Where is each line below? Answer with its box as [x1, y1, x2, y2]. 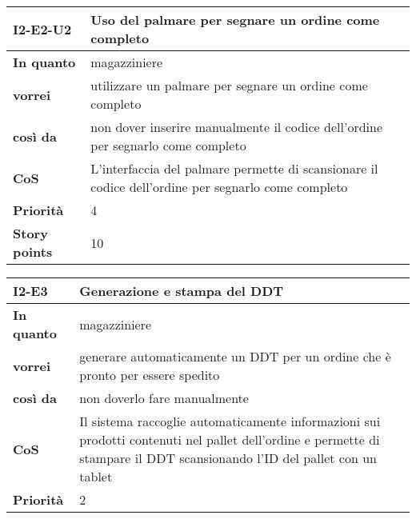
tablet [79, 467, 113, 485]
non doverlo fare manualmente [79, 389, 249, 407]
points [13, 242, 53, 261]
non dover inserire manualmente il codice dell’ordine [90, 118, 383, 136]
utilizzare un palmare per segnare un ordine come [90, 76, 368, 94]
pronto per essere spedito [79, 365, 220, 384]
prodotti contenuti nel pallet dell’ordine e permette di [79, 430, 380, 449]
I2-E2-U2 [13, 19, 72, 38]
